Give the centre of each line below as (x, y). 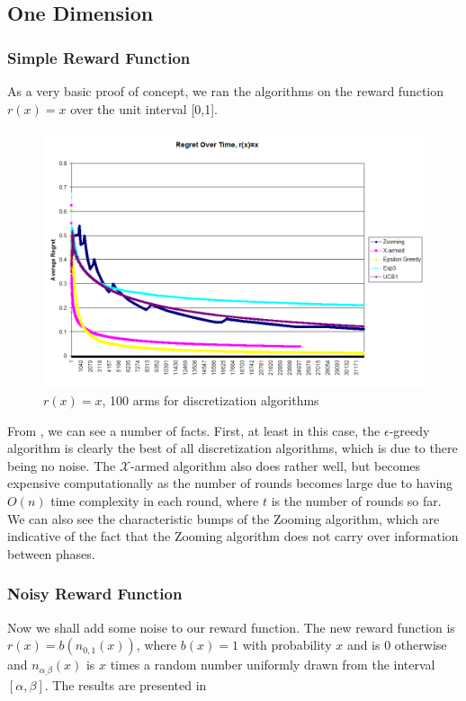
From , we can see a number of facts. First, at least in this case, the (194, 430)
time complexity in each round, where (155, 501)
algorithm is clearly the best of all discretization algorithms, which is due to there (233, 448)
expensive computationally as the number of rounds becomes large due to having (230, 483)
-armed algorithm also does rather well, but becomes (276, 465)
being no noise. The (62, 465)
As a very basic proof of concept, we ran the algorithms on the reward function (226, 91)
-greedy (409, 430)
